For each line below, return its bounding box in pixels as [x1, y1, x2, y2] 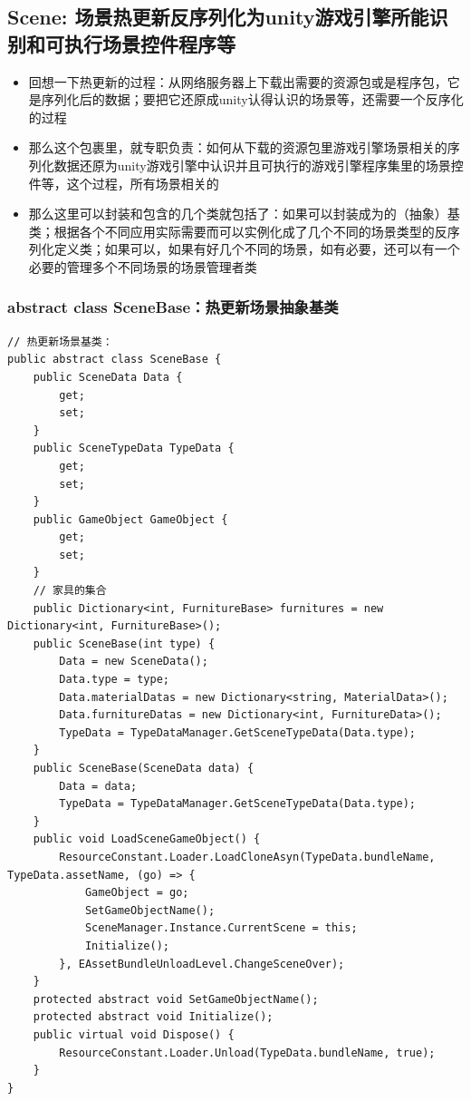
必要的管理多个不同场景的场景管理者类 [28, 257, 257, 276]
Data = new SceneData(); [59, 655, 208, 668]
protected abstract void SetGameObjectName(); [33, 992, 319, 1006]
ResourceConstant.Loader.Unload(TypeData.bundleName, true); [59, 1046, 436, 1059]
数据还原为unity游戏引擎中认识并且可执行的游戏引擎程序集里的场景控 [53, 155, 464, 174]
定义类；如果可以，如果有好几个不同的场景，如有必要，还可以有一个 [53, 239, 460, 258]
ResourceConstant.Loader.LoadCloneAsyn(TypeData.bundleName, [59, 850, 436, 863]
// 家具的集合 [33, 584, 107, 598]
